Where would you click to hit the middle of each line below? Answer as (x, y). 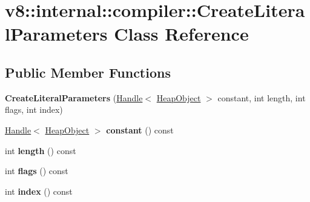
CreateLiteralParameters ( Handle (74, 97)
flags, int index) (34, 109)
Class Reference (181, 34)
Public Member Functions (88, 72)
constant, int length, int (262, 97)
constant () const (140, 130)
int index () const (39, 191)
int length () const (41, 150)
